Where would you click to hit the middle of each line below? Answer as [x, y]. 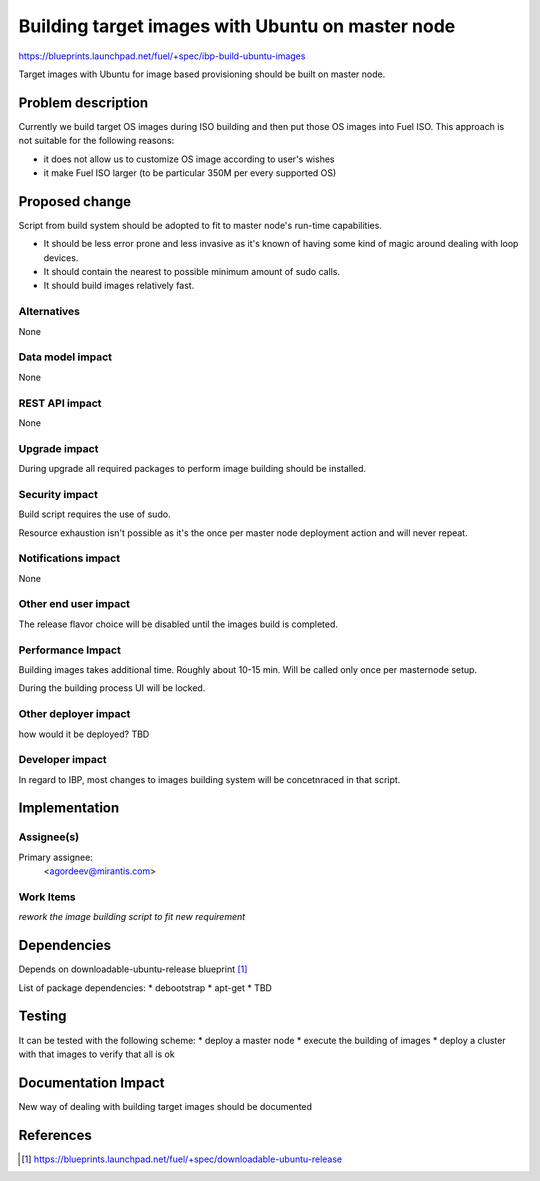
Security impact [58, 494]
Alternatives [49, 312]
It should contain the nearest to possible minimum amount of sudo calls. [191, 272]
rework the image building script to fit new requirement [132, 917]
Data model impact [65, 357]
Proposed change [75, 201]
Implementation [69, 808]
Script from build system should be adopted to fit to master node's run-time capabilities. [200, 225]
